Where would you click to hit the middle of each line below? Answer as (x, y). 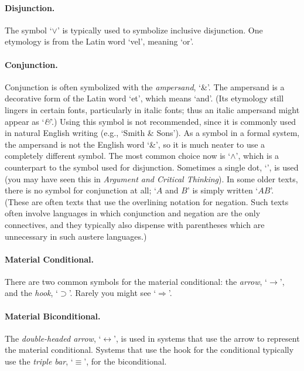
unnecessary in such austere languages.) (76, 236)
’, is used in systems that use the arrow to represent (207, 338)
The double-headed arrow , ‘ (53, 338)
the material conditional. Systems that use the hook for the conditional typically (149, 350)
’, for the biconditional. (125, 361)
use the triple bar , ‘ (39, 361)
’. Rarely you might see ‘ (112, 293)
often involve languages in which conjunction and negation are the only (133, 213)
